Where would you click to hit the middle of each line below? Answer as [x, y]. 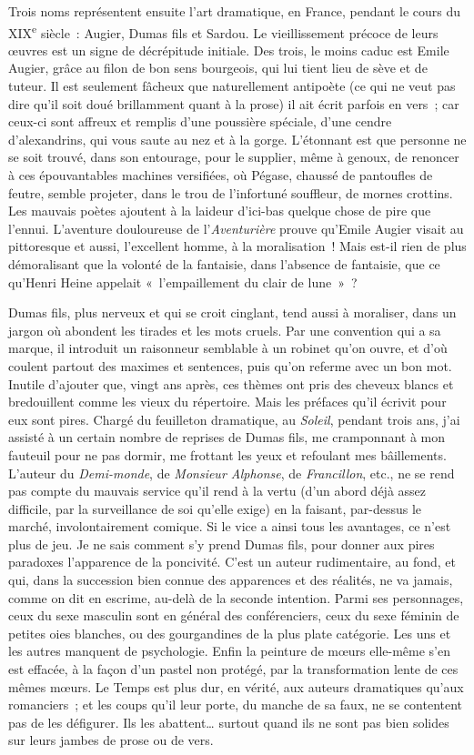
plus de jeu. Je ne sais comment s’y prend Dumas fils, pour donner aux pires [222, 544]
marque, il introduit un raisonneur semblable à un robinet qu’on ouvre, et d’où [228, 348]
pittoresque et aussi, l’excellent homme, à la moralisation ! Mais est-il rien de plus [237, 246]
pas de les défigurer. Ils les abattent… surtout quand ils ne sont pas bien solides [229, 722]
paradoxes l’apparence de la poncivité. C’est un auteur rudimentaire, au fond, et [232, 562]
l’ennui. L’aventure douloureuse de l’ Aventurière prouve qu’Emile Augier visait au [236, 228]
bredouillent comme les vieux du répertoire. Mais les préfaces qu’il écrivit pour [227, 402]
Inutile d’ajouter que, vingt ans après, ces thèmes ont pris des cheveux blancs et [231, 383]
